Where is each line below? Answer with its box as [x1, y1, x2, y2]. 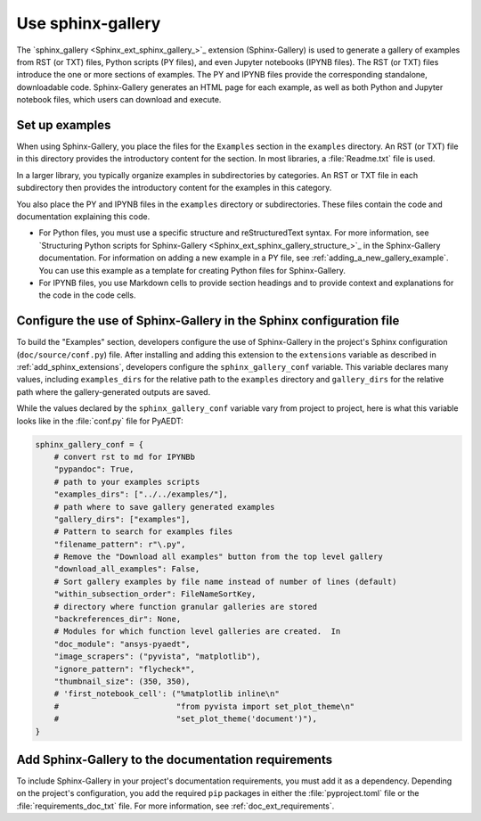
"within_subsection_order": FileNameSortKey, [53, 589, 257, 599]
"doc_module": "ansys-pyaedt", [53, 638, 191, 649]
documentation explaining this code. [16, 210, 151, 222]
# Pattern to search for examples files [53, 527, 233, 537]
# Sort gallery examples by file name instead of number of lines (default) [53, 576, 397, 587]
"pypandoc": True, [53, 464, 135, 474]
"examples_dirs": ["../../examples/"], [53, 489, 229, 499]
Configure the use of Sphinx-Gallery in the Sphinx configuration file [16, 313, 400, 329]
